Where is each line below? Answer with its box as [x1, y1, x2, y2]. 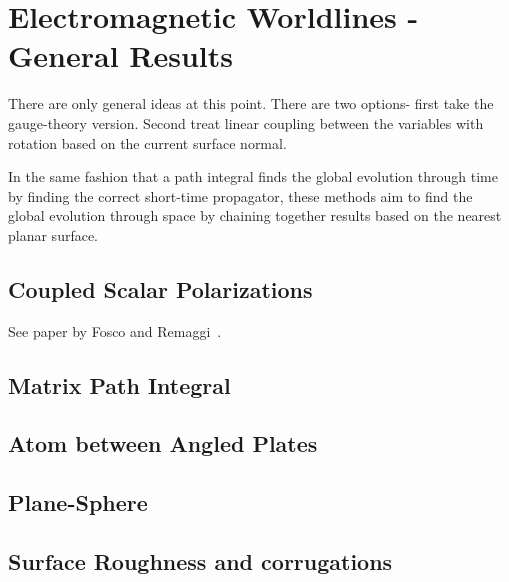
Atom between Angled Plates [8, 428, 318, 459]
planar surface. [8, 224, 99, 245]
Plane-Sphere [8, 487, 148, 518]
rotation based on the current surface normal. [8, 132, 287, 153]
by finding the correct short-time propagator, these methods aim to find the [8, 185, 473, 206]
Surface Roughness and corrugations [8, 546, 393, 576]
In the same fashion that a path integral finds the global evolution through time [8, 166, 498, 187]
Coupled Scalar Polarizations [8, 273, 313, 304]
